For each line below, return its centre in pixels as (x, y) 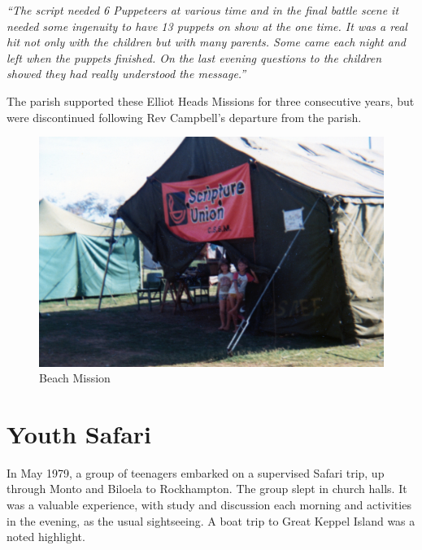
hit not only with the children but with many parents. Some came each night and (206, 42)
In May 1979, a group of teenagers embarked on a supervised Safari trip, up (196, 472)
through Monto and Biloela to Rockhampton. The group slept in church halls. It (207, 489)
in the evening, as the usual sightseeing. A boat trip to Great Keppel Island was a (211, 520)
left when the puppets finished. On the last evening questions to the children (194, 57)
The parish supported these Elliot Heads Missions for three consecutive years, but (211, 100)
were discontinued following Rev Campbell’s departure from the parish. (184, 117)
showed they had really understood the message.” (126, 74)
